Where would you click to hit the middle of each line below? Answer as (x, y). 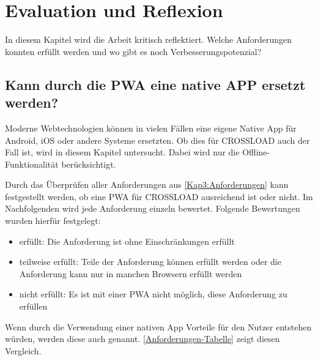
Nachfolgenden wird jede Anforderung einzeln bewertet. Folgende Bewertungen (153, 208)
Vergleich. (23, 350)
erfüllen (33, 306)
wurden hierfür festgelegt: (53, 221)
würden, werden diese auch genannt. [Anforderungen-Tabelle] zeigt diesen (142, 339)
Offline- (256, 152)
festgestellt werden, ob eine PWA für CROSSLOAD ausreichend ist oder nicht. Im (159, 196)
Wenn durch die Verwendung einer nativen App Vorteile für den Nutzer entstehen (158, 326)
